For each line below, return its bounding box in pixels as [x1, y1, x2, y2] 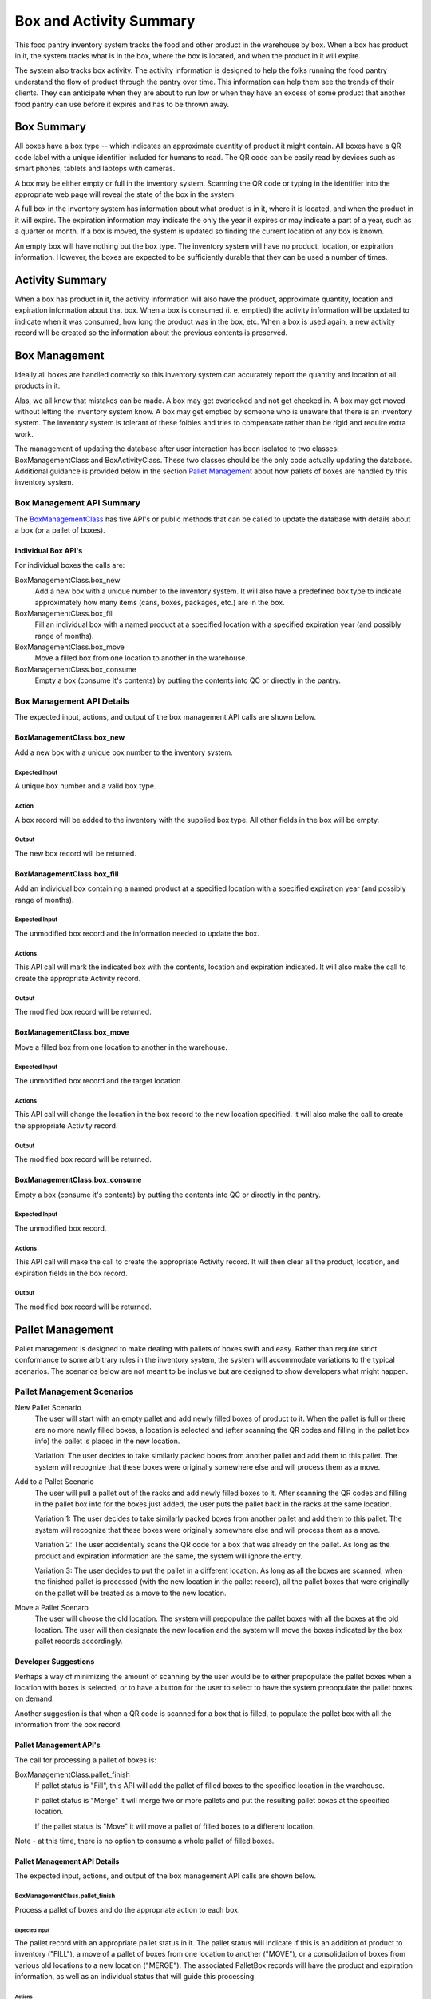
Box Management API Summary [14, 497, 141, 509]
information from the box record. [14, 1720, 123, 1730]
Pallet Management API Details [14, 1856, 120, 1866]
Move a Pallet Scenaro [14, 1603, 89, 1613]
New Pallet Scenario [14, 1402, 81, 1412]
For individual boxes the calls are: [14, 561, 125, 570]
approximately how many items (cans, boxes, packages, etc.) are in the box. [34, 597, 285, 607]
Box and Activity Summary [14, 12, 196, 30]
